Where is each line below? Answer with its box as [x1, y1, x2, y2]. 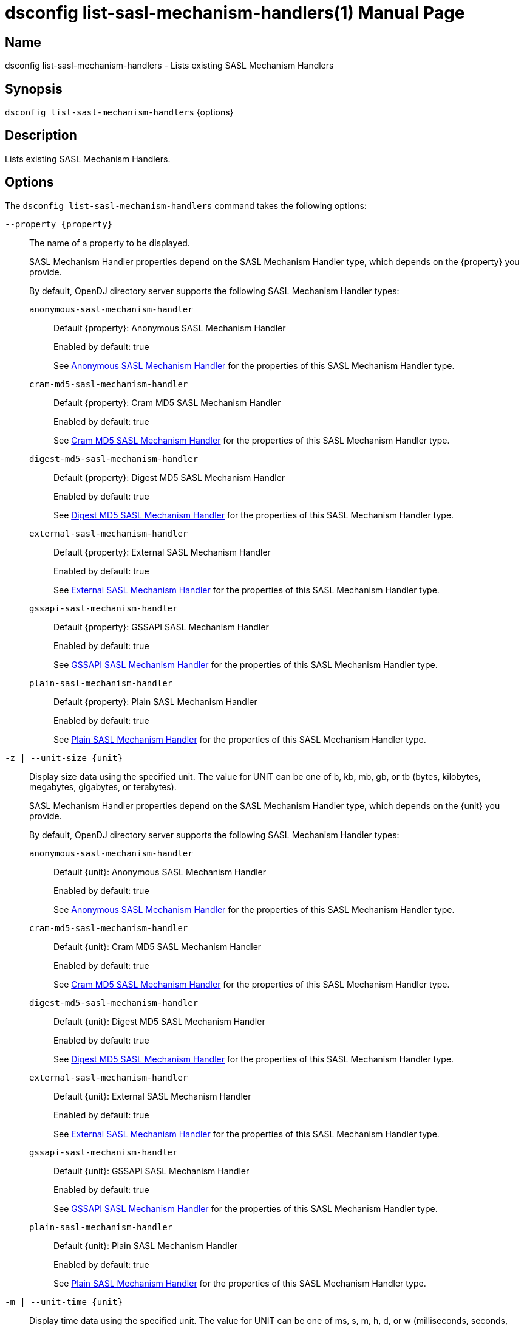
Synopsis [5, 81, 63, 97]
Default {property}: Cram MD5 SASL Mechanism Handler [53, 397, 281, 408]
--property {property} [5, 219, 113, 229]
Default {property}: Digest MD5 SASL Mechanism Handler [53, 472, 285, 483]
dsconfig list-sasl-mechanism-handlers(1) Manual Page [5, 2, 465, 23]
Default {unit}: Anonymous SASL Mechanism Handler [53, 866, 267, 877]
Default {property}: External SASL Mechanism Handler [53, 546, 271, 557]
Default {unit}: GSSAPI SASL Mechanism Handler [53, 1165, 250, 1176]
